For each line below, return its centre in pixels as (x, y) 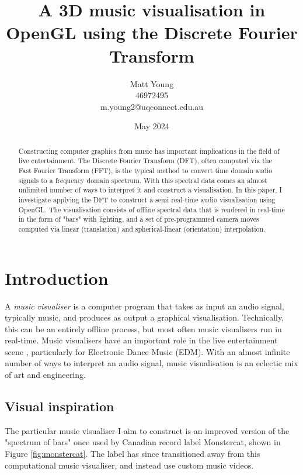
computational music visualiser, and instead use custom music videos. (129, 465)
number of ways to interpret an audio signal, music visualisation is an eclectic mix (151, 363)
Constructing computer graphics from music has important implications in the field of (149, 151)
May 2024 (152, 126)
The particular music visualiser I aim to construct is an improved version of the (147, 430)
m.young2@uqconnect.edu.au (152, 106)
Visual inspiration (60, 406)
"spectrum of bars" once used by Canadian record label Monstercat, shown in (143, 442)
